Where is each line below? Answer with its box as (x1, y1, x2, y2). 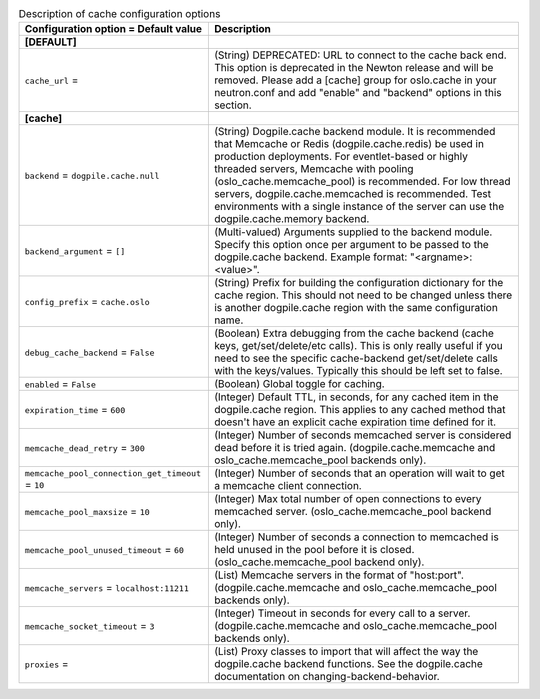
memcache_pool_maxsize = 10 (24, 505, 150, 519)
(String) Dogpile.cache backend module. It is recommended (213, 125, 496, 139)
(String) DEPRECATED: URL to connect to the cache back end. (213, 48, 507, 62)
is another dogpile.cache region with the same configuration (213, 301, 499, 315)
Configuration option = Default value (24, 22, 203, 36)
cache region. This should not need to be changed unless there (213, 288, 513, 302)
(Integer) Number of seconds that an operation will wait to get (213, 466, 505, 480)
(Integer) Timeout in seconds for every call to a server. (213, 606, 471, 620)
